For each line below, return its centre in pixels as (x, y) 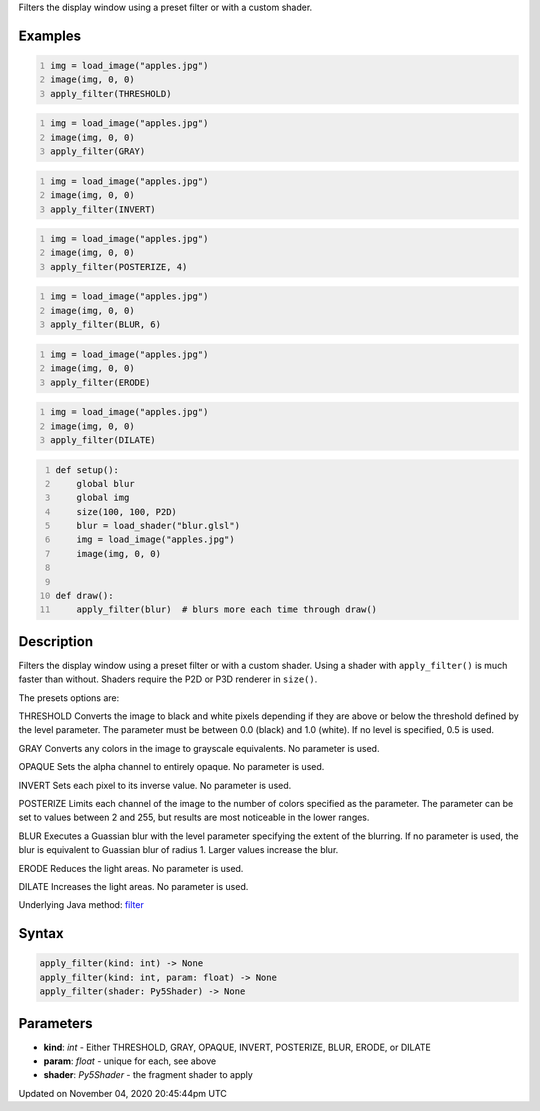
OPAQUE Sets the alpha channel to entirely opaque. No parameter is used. (171, 767)
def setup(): (87, 469)
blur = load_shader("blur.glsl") (158, 526)
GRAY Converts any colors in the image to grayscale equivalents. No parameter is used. (199, 748)
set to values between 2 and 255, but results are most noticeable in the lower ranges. (194, 817)
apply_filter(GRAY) (98, 151)
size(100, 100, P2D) (126, 511)
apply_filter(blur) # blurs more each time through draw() (227, 609)
